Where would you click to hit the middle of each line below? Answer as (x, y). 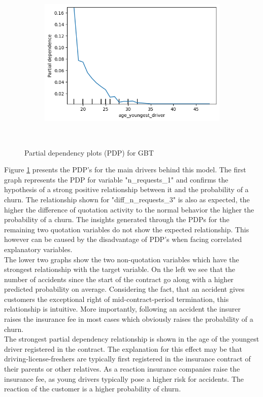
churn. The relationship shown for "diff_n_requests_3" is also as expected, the (127, 199)
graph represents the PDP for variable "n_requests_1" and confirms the (116, 179)
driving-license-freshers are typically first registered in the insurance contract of (127, 359)
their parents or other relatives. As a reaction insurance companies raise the (122, 369)
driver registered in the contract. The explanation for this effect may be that (123, 348)
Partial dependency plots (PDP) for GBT (89, 152)
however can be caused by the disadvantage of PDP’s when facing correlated (123, 239)
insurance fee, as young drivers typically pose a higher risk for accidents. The (124, 378)
